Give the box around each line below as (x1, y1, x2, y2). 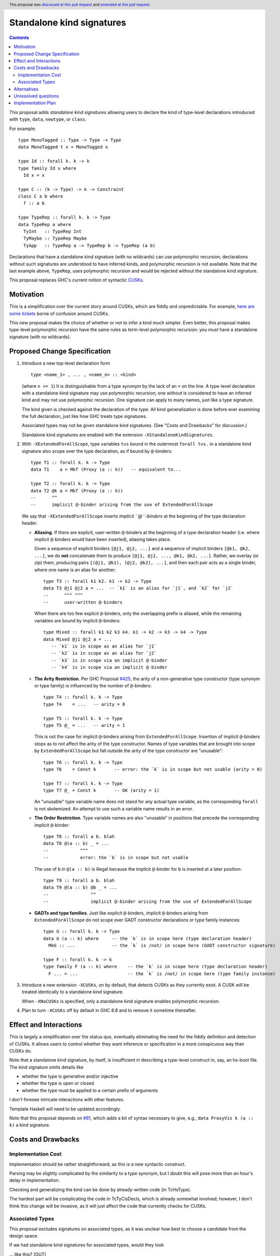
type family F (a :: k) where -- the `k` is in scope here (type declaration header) (43, 964, 268, 970)
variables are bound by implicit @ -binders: (34, 617, 121, 623)
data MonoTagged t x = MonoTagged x (18, 144, 108, 150)
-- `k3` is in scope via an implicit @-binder (51, 657, 168, 663)
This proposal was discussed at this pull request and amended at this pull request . (9, 2, 151, 7)
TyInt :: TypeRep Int (23, 229, 82, 235)
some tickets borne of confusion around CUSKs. (9, 310, 110, 317)
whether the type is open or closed (22, 1080, 95, 1086)
